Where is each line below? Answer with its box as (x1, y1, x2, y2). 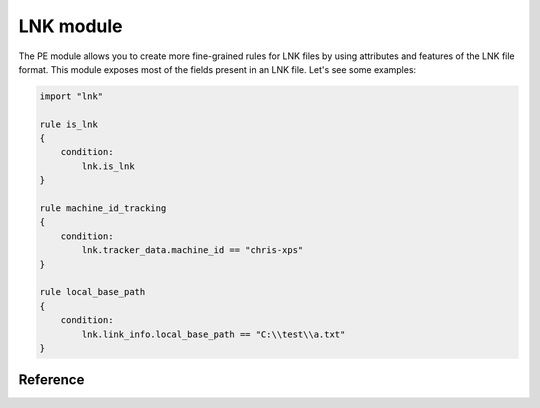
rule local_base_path (39, 286, 146, 298)
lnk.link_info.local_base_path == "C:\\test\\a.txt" (81, 328, 346, 340)
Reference (18, 371, 85, 389)
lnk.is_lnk (81, 160, 135, 172)
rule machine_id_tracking (39, 203, 167, 214)
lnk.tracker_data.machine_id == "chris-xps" (81, 245, 304, 256)
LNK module (18, 15, 124, 37)
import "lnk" (39, 90, 104, 102)
